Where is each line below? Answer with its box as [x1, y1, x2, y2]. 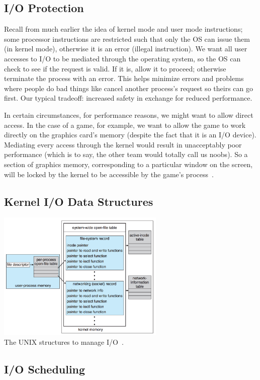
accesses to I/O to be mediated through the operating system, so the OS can [4, 53, 241, 63]
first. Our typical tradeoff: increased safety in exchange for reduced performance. [4, 93, 252, 103]
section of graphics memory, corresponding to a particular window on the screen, [4, 159, 253, 169]
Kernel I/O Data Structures [4, 193, 153, 209]
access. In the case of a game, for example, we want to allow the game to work [4, 119, 246, 130]
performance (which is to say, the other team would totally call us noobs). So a [4, 149, 248, 160]
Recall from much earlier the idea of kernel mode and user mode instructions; [4, 24, 243, 34]
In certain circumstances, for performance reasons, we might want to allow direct [4, 109, 253, 120]
